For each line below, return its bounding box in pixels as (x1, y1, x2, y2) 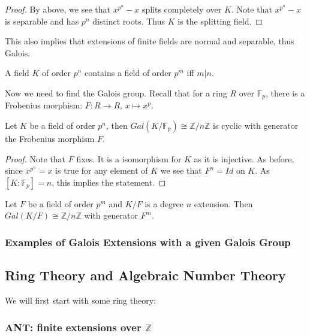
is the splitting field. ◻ (177, 14, 263, 27)
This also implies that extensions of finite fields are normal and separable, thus (5, 35, 294, 47)
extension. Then (194, 197, 253, 210)
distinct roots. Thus (92, 14, 165, 27)
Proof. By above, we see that (5, 3, 110, 15)
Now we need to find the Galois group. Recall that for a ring (5, 86, 227, 99)
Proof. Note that (5, 152, 66, 165)
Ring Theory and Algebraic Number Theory (5, 266, 286, 284)
